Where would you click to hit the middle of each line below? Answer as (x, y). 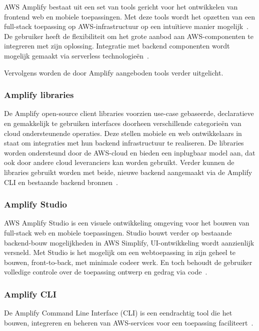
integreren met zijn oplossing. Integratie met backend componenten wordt (117, 46)
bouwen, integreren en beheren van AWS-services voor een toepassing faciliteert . (129, 322)
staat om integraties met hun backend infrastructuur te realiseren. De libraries (124, 143)
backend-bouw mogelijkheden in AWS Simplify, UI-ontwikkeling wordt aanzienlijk (129, 242)
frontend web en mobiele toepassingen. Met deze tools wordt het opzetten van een (129, 16)
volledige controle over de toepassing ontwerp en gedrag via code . (106, 272)
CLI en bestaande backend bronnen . (61, 182)
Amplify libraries (39, 95)
